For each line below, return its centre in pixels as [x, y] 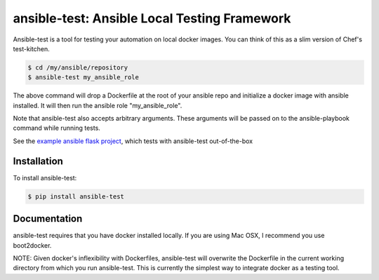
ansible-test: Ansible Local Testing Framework [152, 18]
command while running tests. [57, 128]
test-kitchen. [32, 48]
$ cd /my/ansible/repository [78, 67]
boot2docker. [32, 245]
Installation [38, 161]
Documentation [48, 219]
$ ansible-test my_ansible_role [84, 78]
